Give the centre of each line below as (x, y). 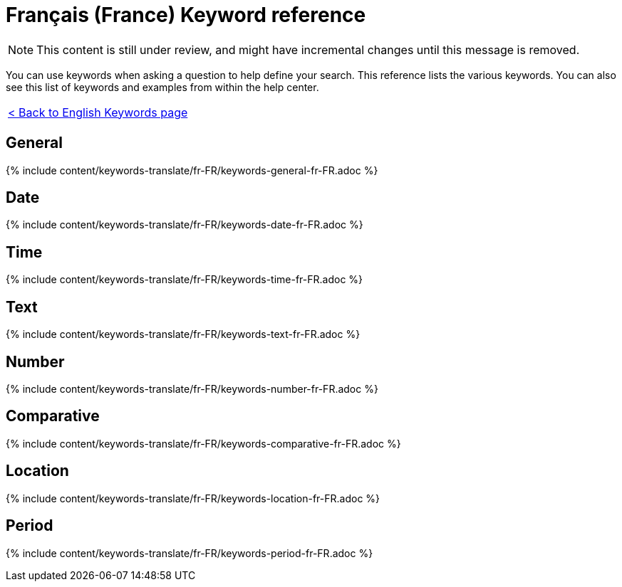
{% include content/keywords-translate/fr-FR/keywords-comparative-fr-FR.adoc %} (203, 443)
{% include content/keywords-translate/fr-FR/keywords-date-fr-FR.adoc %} (185, 225)
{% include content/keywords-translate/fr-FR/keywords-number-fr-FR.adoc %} (192, 388)
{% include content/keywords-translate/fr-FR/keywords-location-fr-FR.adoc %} (193, 498)
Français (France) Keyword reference (186, 15)
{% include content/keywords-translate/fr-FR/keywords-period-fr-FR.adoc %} (190, 553)
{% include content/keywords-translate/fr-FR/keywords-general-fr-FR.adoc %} (192, 170)
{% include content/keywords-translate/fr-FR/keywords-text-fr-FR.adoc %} (183, 334)
